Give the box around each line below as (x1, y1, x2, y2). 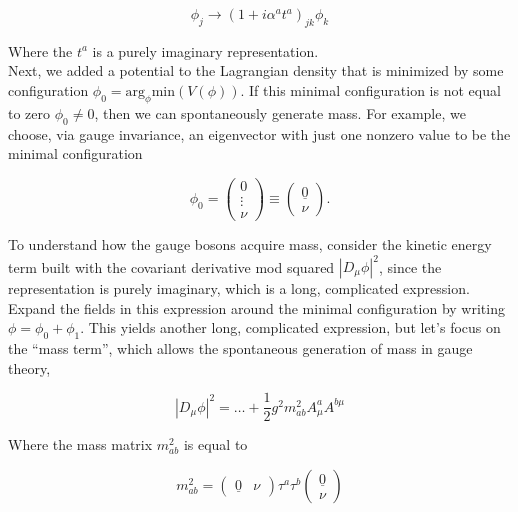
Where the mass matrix (8, 434, 153, 455)
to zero (8, 102, 51, 123)
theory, (8, 357, 51, 378)
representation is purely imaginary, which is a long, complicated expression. (8, 278, 470, 299)
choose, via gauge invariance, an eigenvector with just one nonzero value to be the (8, 123, 511, 144)
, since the (378, 256, 442, 277)
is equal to (183, 434, 248, 455)
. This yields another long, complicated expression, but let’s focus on (80, 317, 501, 338)
